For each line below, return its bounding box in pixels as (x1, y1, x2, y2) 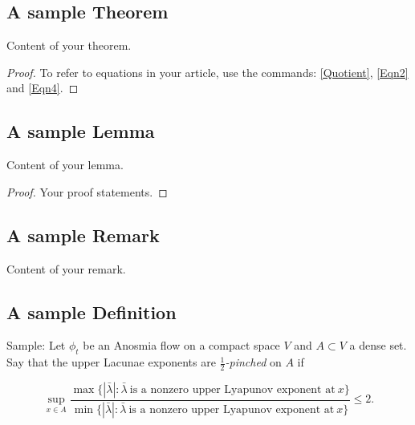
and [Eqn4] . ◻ (6, 79, 79, 96)
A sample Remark (6, 222, 160, 247)
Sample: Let (6, 337, 66, 354)
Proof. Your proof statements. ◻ (6, 183, 168, 200)
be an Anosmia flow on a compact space (83, 337, 280, 354)
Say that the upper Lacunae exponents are (6, 354, 216, 370)
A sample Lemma (6, 119, 155, 144)
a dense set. (349, 337, 407, 354)
